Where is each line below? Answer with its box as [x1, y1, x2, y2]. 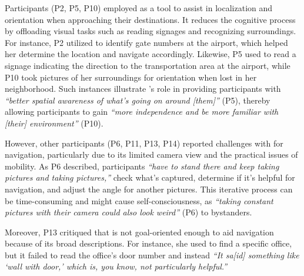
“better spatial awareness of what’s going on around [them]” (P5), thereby [5, 94, 270, 106]
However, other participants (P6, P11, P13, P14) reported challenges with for [5, 137, 283, 149]
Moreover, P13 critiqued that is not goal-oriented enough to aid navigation [5, 225, 274, 238]
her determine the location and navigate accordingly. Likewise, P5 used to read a [5, 48, 296, 60]
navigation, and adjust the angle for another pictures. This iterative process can [5, 182, 293, 195]
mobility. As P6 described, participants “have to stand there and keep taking [5, 159, 279, 172]
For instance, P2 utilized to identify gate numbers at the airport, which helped [5, 36, 288, 48]
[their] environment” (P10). [5, 117, 103, 129]
